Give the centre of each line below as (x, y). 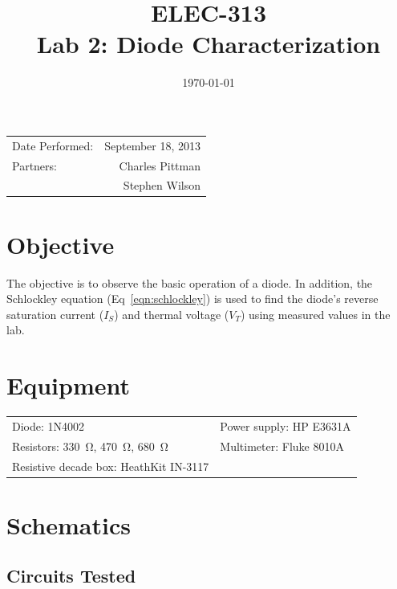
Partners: (34, 165)
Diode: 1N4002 (49, 425)
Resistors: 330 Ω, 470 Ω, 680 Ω (90, 446)
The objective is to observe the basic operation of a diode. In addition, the (190, 282)
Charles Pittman (160, 165)
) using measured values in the (315, 314)
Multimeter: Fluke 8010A (282, 446)
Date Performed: (53, 145)
